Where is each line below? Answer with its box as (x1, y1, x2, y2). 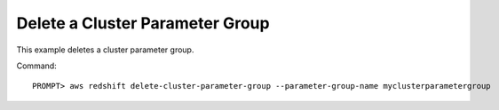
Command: (16, 60, 57, 71)
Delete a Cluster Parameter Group (16, 13, 270, 33)
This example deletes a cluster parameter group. (16, 44, 194, 55)
